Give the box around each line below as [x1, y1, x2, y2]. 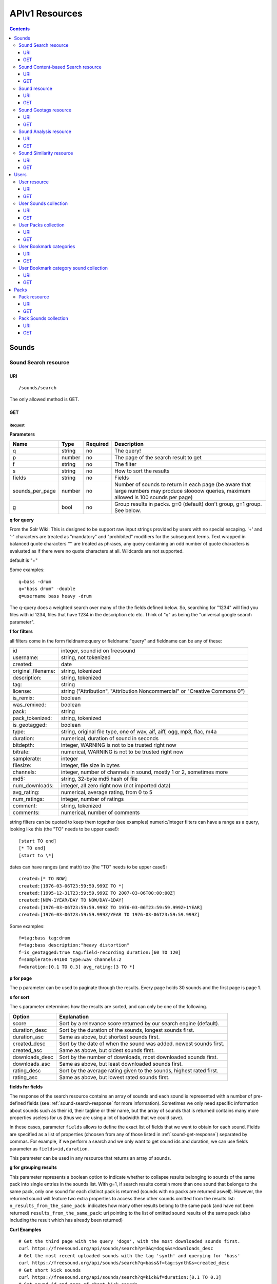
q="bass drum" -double [18, 586, 76, 592]
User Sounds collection [18, 200, 68, 206]
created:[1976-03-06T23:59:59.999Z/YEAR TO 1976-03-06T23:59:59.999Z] [18, 912, 200, 918]
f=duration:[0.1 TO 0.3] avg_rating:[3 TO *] [18, 964, 135, 970]
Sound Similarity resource [18, 150, 73, 156]
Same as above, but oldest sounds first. [59, 1047, 155, 1054]
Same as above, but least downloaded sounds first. [59, 1060, 183, 1067]
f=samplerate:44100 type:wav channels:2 [18, 957, 122, 962]
